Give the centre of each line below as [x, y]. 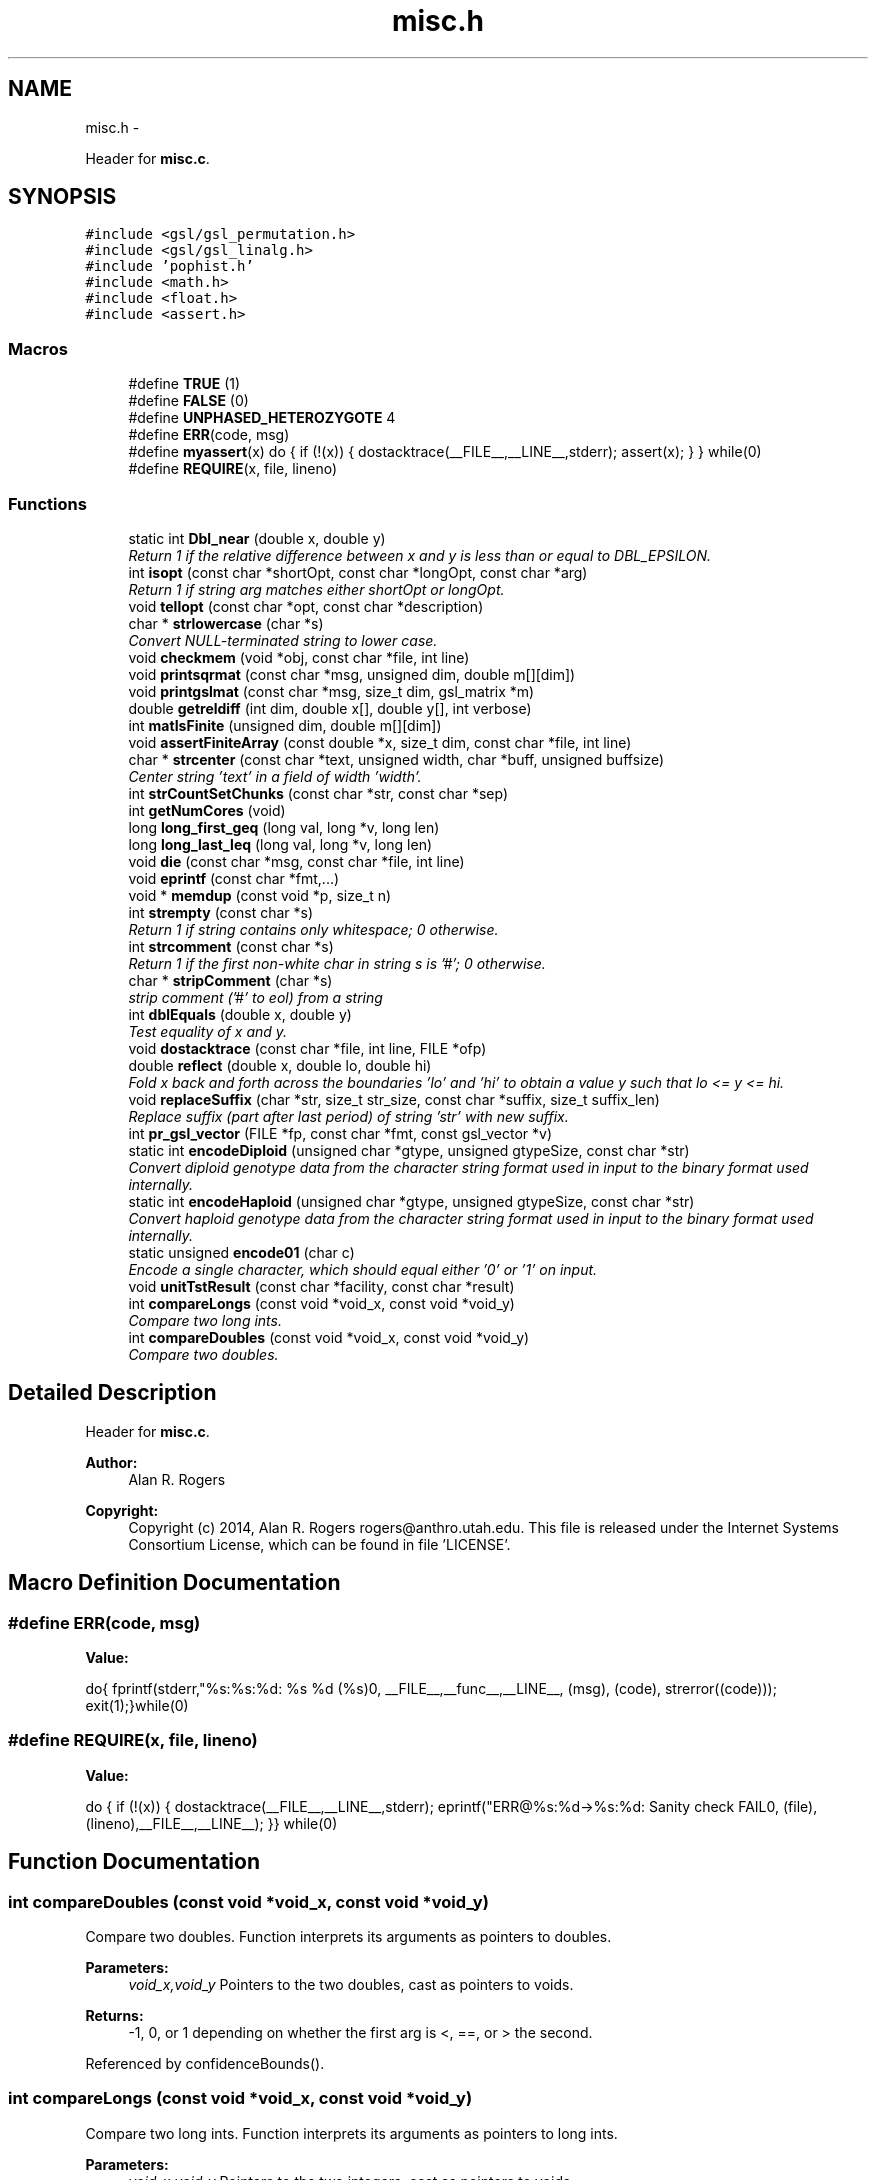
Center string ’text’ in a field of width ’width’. [275, 776]
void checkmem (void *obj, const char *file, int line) [299, 657]
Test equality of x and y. [208, 1031]
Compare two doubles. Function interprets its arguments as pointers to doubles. [348, 1936]
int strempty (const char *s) [221, 912]
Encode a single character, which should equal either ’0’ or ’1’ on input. [363, 1269]
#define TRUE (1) [184, 384]
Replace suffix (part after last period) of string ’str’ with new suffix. [348, 1116]
